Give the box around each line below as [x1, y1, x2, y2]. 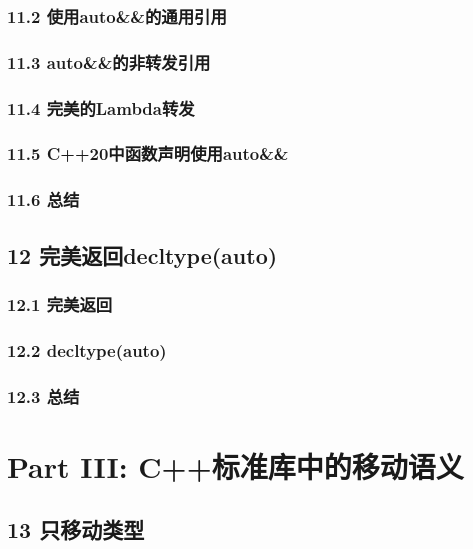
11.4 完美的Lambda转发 [7, 95, 195, 120]
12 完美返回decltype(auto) [7, 239, 278, 270]
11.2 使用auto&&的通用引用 [7, 3, 227, 28]
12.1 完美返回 [7, 291, 113, 316]
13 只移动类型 [7, 514, 145, 545]
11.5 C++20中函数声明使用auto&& [7, 141, 289, 166]
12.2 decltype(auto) [7, 337, 167, 362]
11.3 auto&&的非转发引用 [7, 49, 211, 74]
